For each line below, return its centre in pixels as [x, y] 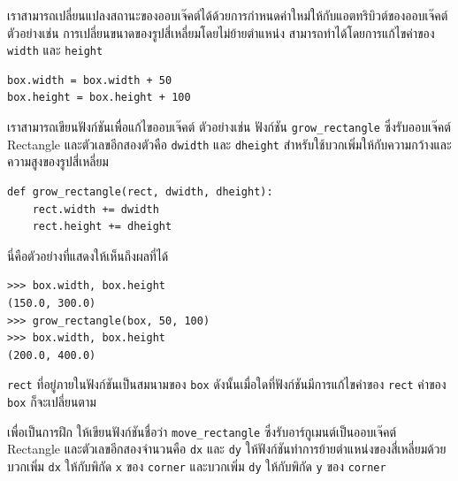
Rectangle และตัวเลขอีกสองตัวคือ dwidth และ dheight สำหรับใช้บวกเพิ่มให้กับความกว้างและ [229, 144]
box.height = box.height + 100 [99, 98]
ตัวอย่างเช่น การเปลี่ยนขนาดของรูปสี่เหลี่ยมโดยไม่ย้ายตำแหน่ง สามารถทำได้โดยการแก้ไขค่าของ [221, 32]
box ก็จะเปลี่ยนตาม [52, 401]
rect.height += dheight [102, 227]
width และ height [55, 50]
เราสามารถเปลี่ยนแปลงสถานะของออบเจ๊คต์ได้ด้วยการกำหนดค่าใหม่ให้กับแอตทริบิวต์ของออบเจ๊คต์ [228, 15]
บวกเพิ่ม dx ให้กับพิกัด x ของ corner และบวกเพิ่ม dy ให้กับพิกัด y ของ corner [197, 466]
